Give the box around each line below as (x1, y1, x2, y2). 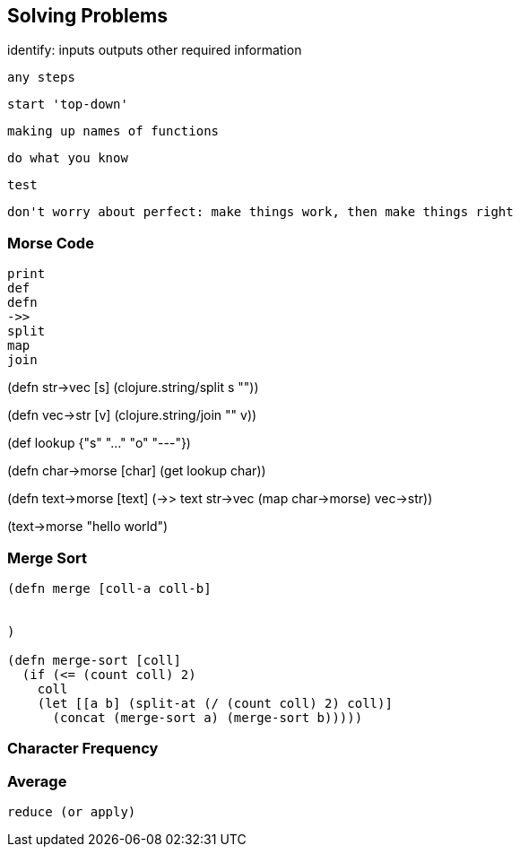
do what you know (7, 151, 128, 166)
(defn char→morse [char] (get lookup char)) (7, 463, 266, 479)
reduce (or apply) (7, 805, 136, 820)
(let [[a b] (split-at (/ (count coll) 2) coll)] (37, 695, 393, 710)
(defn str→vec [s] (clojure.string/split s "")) (7, 379, 259, 396)
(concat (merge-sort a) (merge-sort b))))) (52, 710, 363, 725)
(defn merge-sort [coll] (7, 652, 181, 667)
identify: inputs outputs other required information (7, 42, 302, 58)
